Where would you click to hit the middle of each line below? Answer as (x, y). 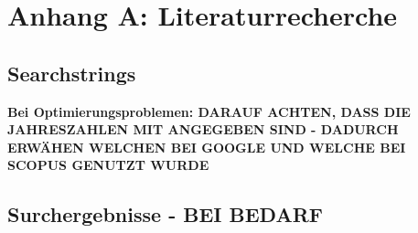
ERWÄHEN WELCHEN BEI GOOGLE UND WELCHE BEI (207, 147)
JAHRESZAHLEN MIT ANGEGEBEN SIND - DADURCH (203, 129)
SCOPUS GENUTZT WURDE (108, 165)
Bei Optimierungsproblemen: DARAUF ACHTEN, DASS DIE (209, 111)
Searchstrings (72, 73)
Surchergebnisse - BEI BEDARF (165, 214)
